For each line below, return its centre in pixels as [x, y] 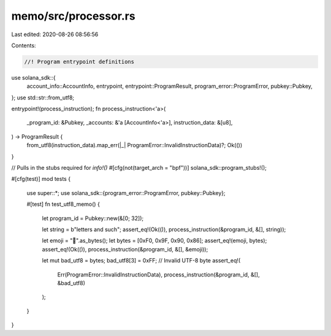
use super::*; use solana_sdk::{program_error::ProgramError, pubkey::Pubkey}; [126, 193]
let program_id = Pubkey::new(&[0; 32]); [93, 218]
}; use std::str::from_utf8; [43, 97]
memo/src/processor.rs [73, 16]
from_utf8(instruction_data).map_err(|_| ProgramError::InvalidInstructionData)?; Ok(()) [134, 145]
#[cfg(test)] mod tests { [41, 179]
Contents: [24, 45]
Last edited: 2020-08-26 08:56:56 [55, 34]
